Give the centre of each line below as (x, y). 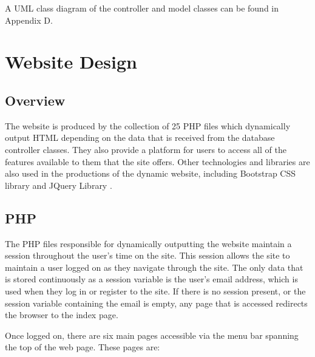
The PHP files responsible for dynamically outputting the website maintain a (148, 243)
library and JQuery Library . (59, 185)
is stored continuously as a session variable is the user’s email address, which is (151, 279)
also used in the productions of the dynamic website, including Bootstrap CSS (151, 173)
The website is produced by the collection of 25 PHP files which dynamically (148, 125)
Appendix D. (29, 20)
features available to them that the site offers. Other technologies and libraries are (157, 161)
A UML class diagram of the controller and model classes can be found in (142, 8)
